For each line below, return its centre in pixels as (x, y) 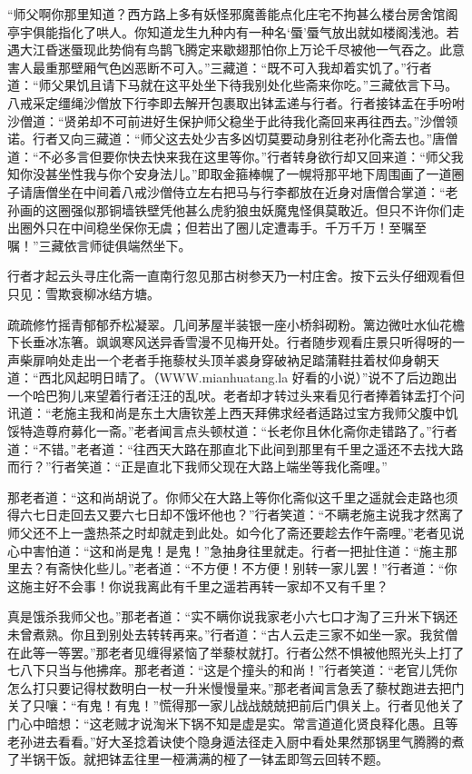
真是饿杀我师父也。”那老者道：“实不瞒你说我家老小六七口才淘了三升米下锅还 (233, 616)
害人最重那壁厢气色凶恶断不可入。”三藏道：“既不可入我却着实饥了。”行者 (220, 67)
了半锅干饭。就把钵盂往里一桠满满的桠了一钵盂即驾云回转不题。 (198, 759)
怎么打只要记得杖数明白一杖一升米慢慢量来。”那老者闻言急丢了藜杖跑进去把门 (236, 687)
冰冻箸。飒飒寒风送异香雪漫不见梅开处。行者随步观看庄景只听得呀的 (248, 342)
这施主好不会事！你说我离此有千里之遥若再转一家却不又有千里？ (198, 585)
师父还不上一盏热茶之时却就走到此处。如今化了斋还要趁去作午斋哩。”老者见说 (236, 533)
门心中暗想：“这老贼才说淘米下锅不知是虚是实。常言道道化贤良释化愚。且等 (233, 723)
